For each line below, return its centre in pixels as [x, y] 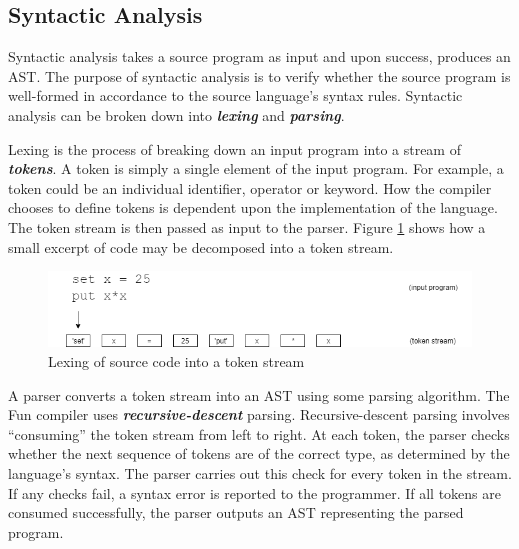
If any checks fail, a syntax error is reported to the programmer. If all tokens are [254, 492]
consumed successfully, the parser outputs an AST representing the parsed [236, 512]
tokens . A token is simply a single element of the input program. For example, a [256, 168]
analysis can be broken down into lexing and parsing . [176, 114]
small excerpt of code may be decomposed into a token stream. [201, 246]
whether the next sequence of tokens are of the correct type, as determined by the [259, 453]
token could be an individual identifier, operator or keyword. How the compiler [250, 187]
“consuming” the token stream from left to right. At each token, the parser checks [259, 433]
